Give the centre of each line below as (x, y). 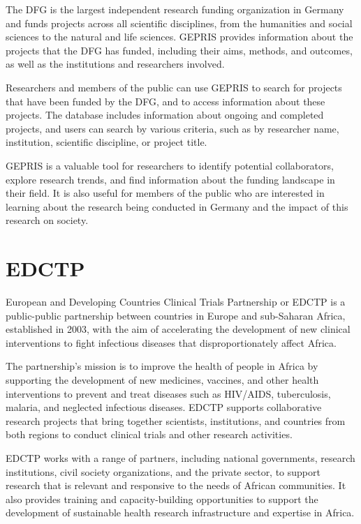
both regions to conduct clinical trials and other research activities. (149, 434)
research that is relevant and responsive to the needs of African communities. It (176, 485)
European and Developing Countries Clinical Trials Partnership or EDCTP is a (176, 302)
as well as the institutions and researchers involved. (115, 64)
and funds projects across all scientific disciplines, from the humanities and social (179, 23)
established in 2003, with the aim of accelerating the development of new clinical (178, 329)
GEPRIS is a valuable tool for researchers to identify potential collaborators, (170, 165)
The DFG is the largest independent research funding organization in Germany (175, 9)
